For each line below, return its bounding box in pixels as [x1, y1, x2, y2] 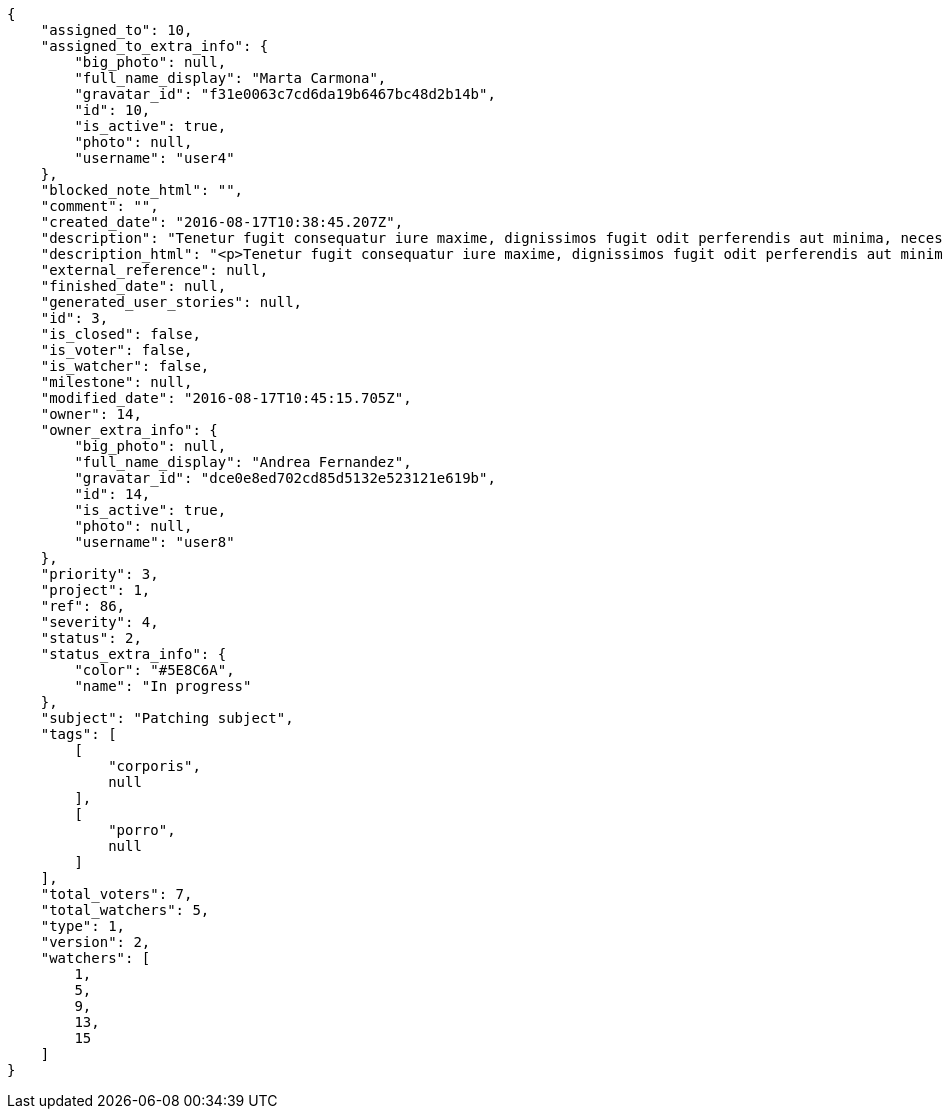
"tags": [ [40, 726, 117, 742]
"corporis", [108, 758, 201, 774]
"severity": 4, [40, 614, 159, 630]
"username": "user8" [74, 534, 235, 550]
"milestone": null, [40, 374, 193, 390]
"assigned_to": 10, [40, 22, 193, 38]
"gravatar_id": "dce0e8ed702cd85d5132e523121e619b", [74, 470, 496, 486]
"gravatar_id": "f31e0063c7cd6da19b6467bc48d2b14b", [74, 86, 496, 102]
